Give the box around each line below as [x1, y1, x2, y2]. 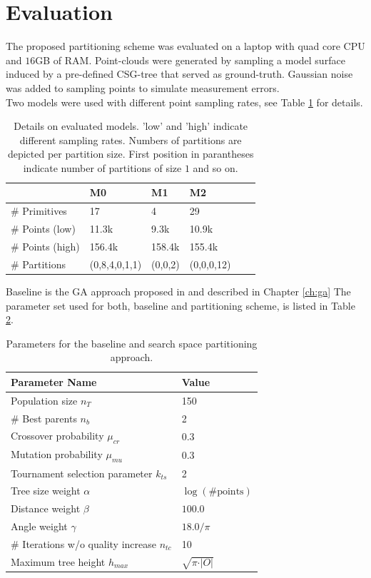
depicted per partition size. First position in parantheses [7, 146, 254, 161]
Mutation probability [11, 447, 103, 462]
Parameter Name [11, 374, 97, 389]
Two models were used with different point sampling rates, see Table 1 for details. [6, 94, 363, 109]
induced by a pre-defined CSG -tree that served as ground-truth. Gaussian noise [6, 66, 353, 81]
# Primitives [11, 203, 67, 218]
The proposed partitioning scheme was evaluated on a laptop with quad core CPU [6, 39, 365, 54]
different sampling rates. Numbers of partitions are [19, 132, 242, 147]
